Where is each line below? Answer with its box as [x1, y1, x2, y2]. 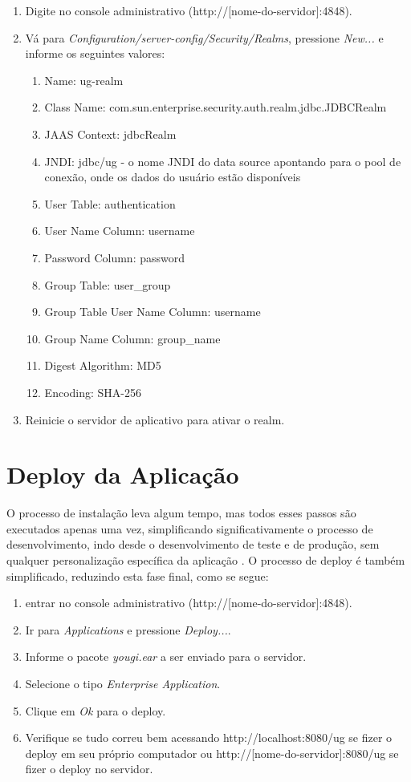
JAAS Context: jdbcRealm [44, 125, 177, 142]
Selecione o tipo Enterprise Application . [25, 675, 221, 691]
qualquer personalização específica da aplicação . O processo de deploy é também [6, 552, 405, 568]
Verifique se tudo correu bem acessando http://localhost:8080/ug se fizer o [25, 729, 393, 746]
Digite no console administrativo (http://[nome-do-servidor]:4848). [25, 2, 352, 18]
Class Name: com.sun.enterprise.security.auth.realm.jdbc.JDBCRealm [44, 99, 387, 115]
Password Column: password [44, 249, 185, 265]
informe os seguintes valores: [25, 45, 165, 62]
